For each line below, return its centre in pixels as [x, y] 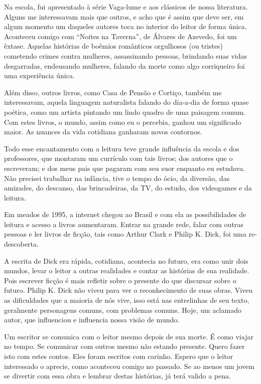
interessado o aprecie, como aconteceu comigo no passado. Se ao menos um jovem [129, 366]
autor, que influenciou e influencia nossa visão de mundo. [92, 320]
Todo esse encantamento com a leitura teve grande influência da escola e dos [122, 148]
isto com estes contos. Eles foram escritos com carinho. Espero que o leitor [119, 356]
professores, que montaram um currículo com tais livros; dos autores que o [118, 158]
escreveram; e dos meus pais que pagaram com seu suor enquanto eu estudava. [125, 168]
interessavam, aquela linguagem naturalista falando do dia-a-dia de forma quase [126, 102]
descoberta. [21, 244]
